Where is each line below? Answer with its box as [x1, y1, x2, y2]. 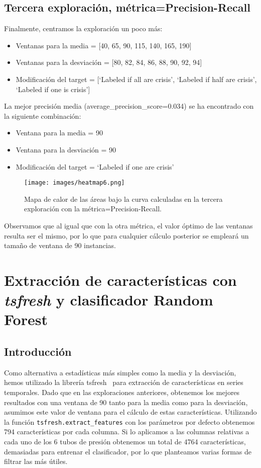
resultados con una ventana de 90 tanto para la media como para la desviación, [4, 397, 248, 407]
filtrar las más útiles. [4, 456, 68, 466]
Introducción [4, 343, 72, 359]
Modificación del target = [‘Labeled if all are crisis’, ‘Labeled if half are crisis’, [16, 73, 257, 84]
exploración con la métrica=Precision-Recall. [24, 203, 162, 214]
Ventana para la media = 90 [16, 127, 103, 138]
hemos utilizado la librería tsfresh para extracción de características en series [4, 377, 243, 387]
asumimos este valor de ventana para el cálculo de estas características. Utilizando [4, 407, 257, 417]
